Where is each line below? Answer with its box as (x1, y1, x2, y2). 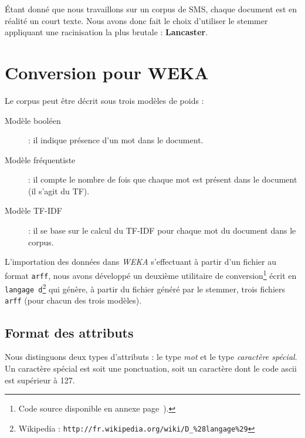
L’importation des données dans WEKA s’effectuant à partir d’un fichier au (5, 255, 277, 268)
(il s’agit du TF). (28, 184, 90, 197)
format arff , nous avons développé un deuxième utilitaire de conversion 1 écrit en (5, 267, 297, 281)
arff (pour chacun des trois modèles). (5, 294, 142, 306)
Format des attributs (5, 323, 134, 341)
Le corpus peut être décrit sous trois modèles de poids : (5, 94, 204, 106)
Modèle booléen (5, 114, 61, 126)
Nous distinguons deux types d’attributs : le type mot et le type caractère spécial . (5, 351, 297, 363)
